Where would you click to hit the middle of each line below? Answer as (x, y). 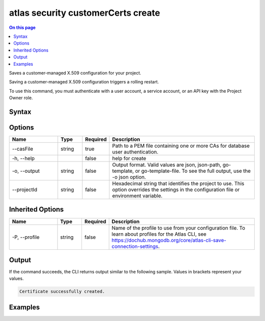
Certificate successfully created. (62, 292)
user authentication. (135, 152)
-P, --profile (26, 237)
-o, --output (26, 171)
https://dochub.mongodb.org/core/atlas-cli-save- (169, 240)
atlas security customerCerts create (85, 13)
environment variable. (137, 195)
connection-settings (135, 246)
